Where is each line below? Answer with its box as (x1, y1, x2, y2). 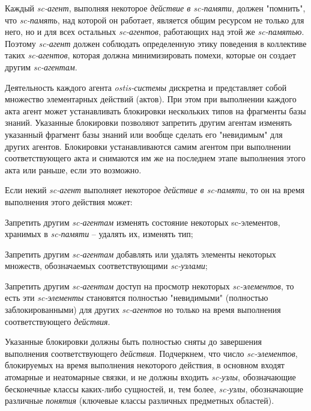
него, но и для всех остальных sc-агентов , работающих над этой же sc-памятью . (5, 25, 304, 38)
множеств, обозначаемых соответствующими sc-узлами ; (5, 259, 208, 272)
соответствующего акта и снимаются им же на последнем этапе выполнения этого (5, 152, 306, 164)
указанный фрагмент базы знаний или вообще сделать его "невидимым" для (5, 128, 283, 140)
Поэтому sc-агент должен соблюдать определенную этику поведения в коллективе (5, 37, 307, 49)
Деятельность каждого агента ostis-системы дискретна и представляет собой (5, 81, 287, 93)
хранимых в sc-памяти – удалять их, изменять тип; (5, 227, 193, 240)
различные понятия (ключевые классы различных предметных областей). (5, 394, 274, 407)
